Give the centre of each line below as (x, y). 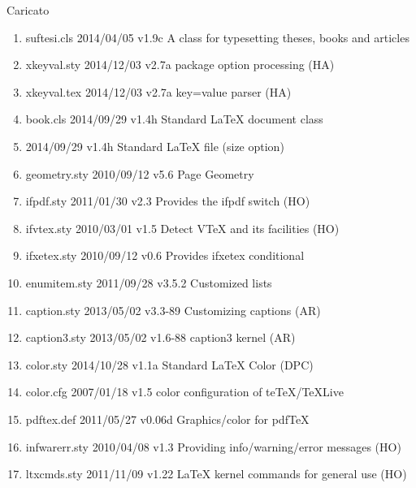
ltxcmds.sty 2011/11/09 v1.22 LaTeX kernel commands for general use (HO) (216, 474)
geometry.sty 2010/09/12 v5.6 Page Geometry (140, 173)
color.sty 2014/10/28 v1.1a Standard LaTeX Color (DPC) (169, 364)
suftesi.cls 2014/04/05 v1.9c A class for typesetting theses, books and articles (217, 37)
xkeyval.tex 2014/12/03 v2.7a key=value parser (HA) (158, 91)
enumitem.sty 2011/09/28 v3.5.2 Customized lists (149, 282)
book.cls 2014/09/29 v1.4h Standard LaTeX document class (174, 119)
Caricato (28, 10)
